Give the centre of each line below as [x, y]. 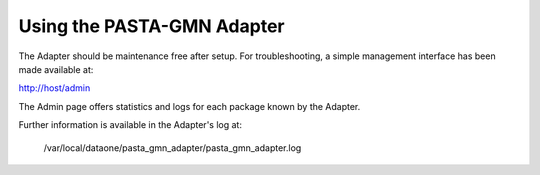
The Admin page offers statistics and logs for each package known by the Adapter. [189, 106]
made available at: [56, 69]
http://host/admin [54, 88]
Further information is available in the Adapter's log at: [130, 125]
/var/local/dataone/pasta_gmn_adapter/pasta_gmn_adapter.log [172, 147]
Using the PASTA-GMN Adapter [151, 26]
